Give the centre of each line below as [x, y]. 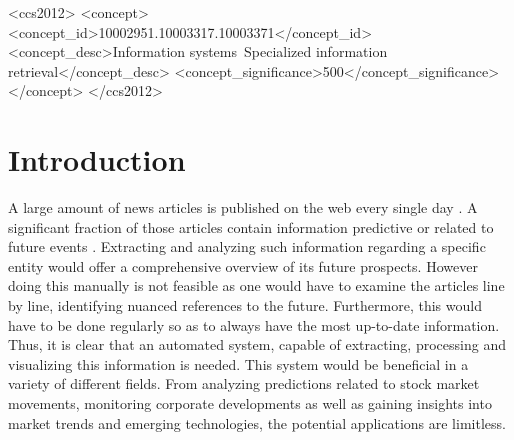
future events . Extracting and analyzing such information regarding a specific [247, 246]
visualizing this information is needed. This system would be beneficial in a [238, 363]
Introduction [97, 159]
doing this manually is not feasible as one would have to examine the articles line [256, 285]
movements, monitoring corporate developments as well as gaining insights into [250, 403]
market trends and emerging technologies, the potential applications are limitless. [257, 422]
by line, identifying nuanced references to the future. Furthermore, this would [245, 305]
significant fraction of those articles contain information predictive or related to [251, 226]
